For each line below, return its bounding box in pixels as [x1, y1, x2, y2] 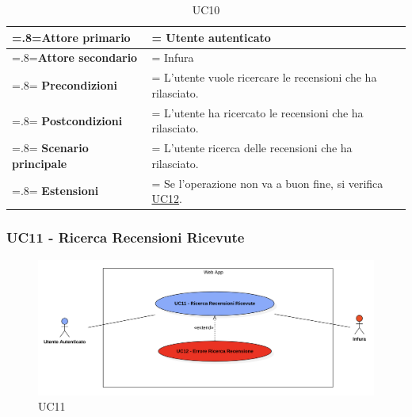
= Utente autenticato [151, 29, 271, 45]
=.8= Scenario [12, 140, 89, 156]
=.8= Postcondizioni [12, 112, 123, 128]
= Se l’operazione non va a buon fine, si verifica [151, 174, 383, 191]
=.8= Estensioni [12, 182, 99, 199]
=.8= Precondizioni [12, 77, 118, 94]
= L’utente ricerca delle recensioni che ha [151, 140, 353, 156]
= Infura [151, 49, 194, 66]
